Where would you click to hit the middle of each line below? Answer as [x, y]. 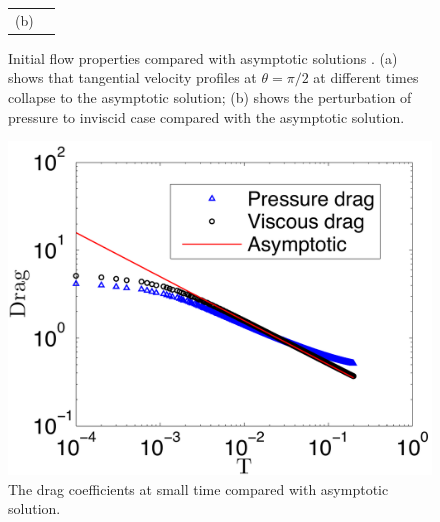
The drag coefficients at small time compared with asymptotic [198, 488]
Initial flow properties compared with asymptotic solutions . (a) [203, 57]
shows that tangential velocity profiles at [132, 77]
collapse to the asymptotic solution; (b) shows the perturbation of [210, 97]
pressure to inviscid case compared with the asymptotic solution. [206, 116]
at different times [366, 77]
